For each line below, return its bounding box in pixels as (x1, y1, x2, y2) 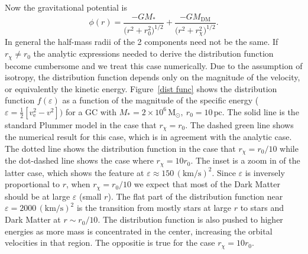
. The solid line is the (222, 105, 299, 118)
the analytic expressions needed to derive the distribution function (33, 47, 274, 60)
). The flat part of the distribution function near (108, 190, 283, 202)
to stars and (240, 201, 284, 214)
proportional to (5, 178, 60, 190)
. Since (212, 166, 236, 178)
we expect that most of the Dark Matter (134, 178, 281, 190)
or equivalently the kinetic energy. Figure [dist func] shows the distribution (5, 82, 277, 95)
